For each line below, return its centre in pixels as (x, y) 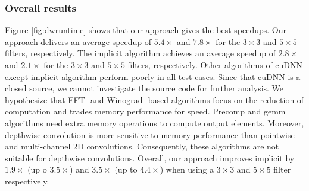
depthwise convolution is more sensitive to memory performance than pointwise (150, 134)
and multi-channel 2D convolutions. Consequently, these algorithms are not (142, 146)
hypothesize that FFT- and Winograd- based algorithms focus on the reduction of (154, 99)
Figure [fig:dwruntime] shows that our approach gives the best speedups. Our (146, 30)
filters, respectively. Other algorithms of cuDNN (215, 65)
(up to (126, 169)
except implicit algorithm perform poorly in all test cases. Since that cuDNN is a (153, 76)
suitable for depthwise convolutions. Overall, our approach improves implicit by (150, 157)
